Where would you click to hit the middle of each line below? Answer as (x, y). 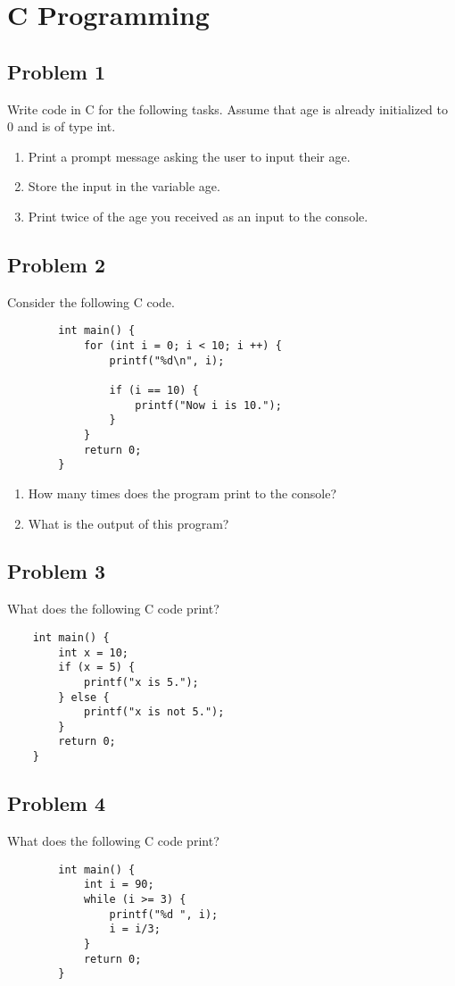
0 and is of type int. (62, 126)
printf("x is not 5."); (154, 712)
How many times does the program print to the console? (182, 493)
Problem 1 (56, 71)
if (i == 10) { (154, 390)
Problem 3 (56, 571)
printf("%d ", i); (164, 914)
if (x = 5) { (97, 668)
